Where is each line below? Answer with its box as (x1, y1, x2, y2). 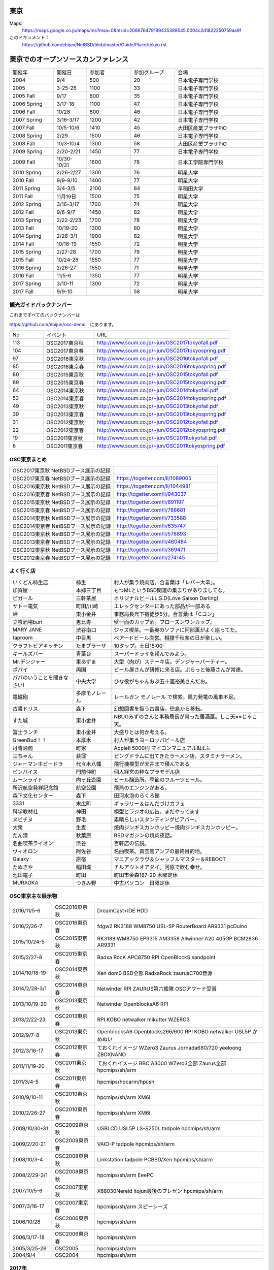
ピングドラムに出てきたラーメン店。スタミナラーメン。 (114, 752, 246, 759)
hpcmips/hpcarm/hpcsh (97, 1078, 155, 1086)
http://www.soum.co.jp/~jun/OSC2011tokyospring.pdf (97, 442, 225, 450)
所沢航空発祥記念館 (12, 784, 58, 791)
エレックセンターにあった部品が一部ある (114, 602, 211, 610)
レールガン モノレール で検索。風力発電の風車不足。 (114, 693, 238, 701)
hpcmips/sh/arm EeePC (97, 1171, 154, 1179)
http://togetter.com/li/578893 (116, 530, 186, 537)
